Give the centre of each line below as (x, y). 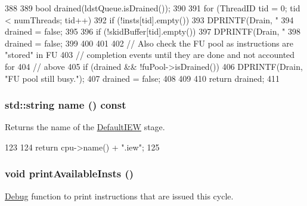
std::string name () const (66, 105)
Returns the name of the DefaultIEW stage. (85, 127)
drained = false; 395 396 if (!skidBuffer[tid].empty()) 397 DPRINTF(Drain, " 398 (153, 31)
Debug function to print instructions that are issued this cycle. (119, 196)
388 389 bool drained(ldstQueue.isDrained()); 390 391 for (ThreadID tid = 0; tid (153, 8)
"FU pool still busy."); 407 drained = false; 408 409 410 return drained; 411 (142, 78)
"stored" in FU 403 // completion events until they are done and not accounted (150, 55)
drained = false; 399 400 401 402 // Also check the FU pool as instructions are (149, 43)
